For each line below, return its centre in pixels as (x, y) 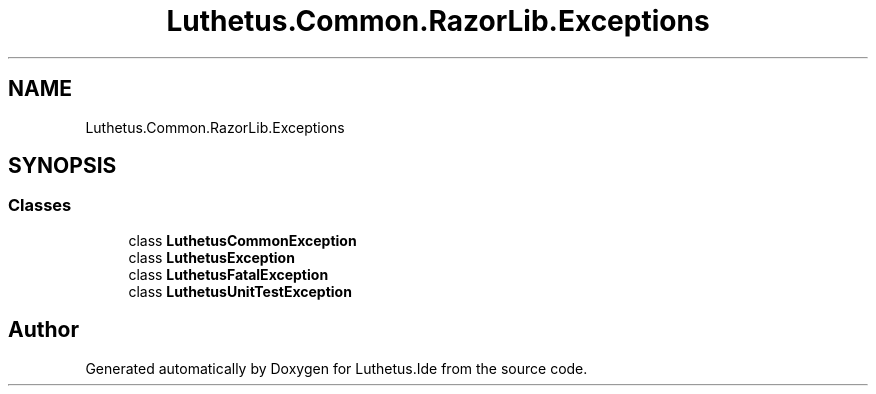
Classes (40, 205)
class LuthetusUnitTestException (240, 291)
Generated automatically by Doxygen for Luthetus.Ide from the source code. (336, 368)
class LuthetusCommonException (242, 240)
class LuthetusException (211, 257)
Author (43, 330)
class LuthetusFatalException (228, 274)
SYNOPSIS (62, 166)
